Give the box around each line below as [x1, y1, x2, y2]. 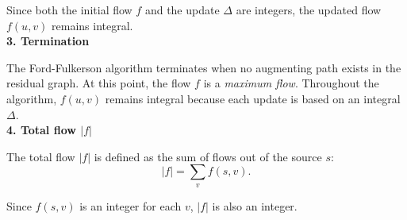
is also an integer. [212, 197, 298, 214]
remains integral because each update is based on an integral [105, 90, 401, 106]
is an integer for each [79, 197, 182, 214]
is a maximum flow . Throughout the [203, 75, 379, 91]
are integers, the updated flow [236, 2, 382, 17]
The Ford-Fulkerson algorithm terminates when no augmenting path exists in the [6, 59, 401, 75]
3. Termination [6, 33, 90, 49]
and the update [144, 2, 220, 17]
